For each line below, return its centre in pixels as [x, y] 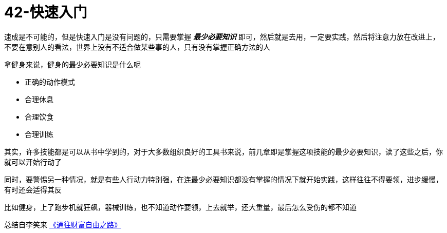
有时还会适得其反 [33, 189]
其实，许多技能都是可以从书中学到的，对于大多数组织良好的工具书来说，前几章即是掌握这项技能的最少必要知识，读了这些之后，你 [223, 151]
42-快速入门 [46, 12]
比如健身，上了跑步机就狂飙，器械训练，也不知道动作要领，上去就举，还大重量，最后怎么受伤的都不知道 [180, 207]
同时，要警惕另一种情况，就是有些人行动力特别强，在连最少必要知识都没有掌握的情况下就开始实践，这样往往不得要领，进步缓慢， [223, 179]
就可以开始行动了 [33, 162]
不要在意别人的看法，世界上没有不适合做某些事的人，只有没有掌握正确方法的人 [137, 47]
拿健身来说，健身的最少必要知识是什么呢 [72, 64]
